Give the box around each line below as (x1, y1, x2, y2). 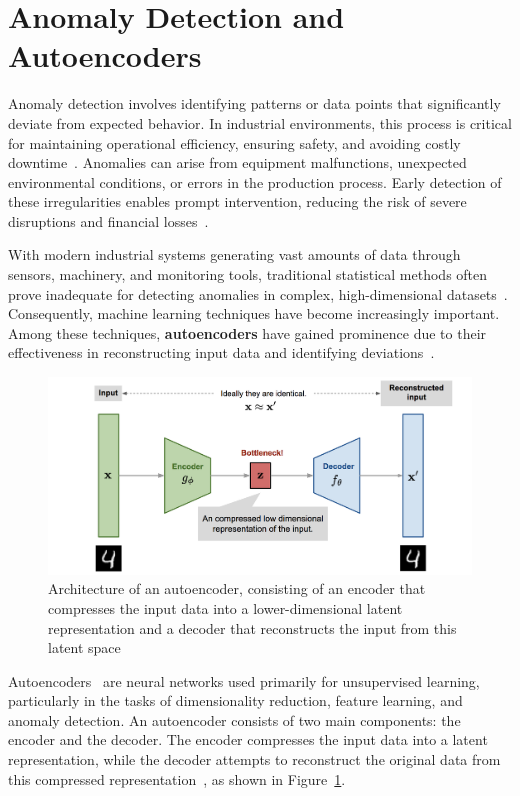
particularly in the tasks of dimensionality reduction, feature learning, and (8, 690, 463, 711)
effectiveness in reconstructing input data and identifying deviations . (8, 342, 435, 363)
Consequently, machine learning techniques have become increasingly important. (8, 303, 500, 324)
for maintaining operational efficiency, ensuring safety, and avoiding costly (8, 132, 461, 153)
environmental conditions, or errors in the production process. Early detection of (8, 171, 502, 192)
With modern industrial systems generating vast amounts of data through (8, 244, 461, 265)
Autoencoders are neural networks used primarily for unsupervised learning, (8, 670, 480, 691)
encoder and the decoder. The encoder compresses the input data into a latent (8, 729, 488, 750)
